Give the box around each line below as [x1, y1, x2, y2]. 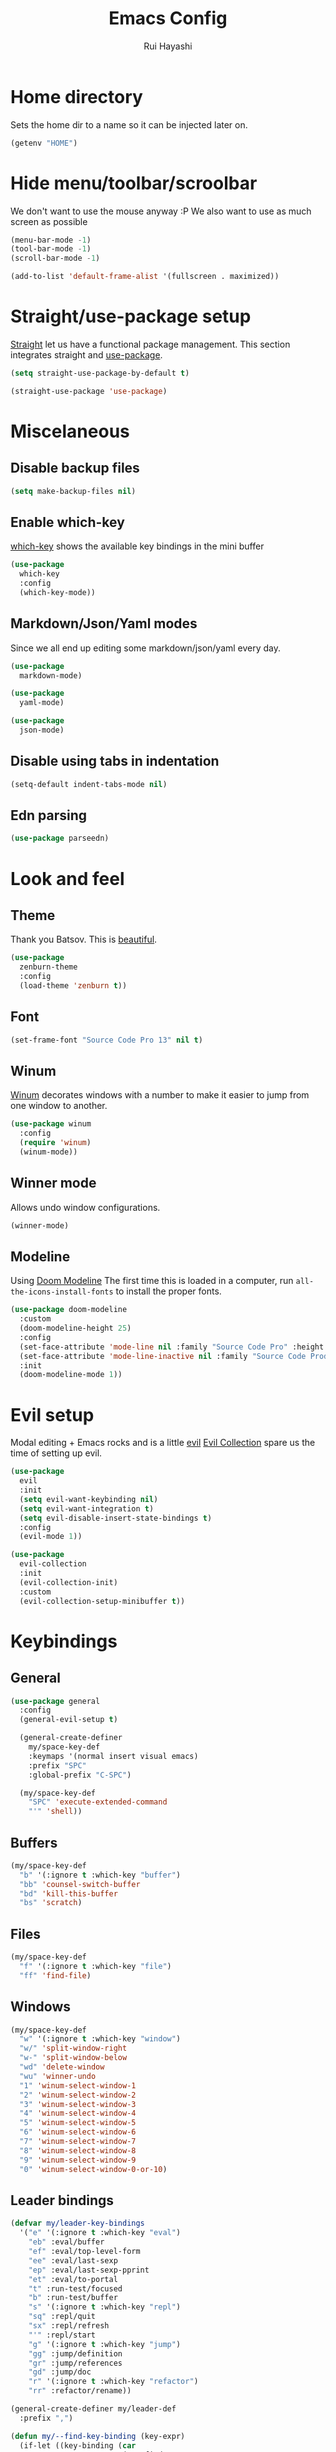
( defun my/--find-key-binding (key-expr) [10, 2431, 186, 2441]
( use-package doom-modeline [10, 1305, 128, 1315]
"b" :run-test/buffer [28, 2293, 118, 2303]
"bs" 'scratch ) [19, 1898, 83, 1908]
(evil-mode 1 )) [19, 1532, 83, 1542]
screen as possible [10, 215, 88, 227]
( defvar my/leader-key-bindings [10, 2218, 145, 2229]
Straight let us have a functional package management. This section [10, 338, 291, 350]
